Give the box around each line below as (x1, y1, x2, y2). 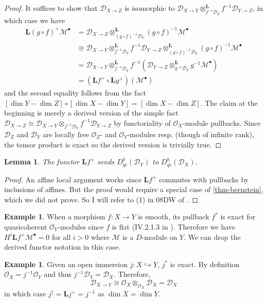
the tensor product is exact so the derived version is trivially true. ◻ (4, 139, 222, 149)
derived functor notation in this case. (4, 241, 121, 252)
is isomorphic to (124, 3, 175, 13)
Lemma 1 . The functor (4, 156, 80, 167)
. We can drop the (184, 231, 241, 242)
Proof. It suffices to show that (4, 3, 98, 13)
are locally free (42, 129, 89, 139)
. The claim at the (200, 97, 258, 108)
